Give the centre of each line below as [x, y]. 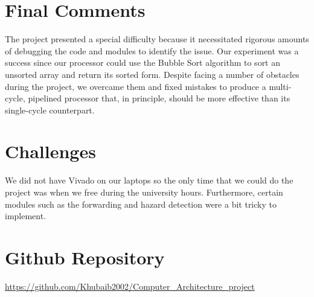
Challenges [50, 151]
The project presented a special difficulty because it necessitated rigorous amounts [157, 39]
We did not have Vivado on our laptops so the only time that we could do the [149, 180]
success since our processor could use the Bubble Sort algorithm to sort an [143, 62]
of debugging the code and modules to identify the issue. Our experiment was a [152, 50]
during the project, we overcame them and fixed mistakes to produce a [136, 86]
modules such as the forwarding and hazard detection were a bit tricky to [141, 204]
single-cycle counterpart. [50, 110]
